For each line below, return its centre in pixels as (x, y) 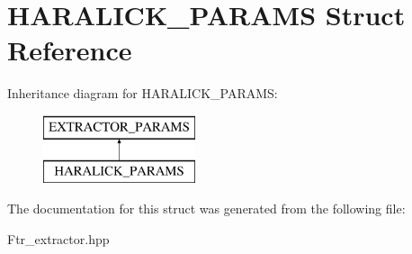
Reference (70, 50)
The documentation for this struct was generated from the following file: (206, 209)
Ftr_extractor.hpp (58, 238)
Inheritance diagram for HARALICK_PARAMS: (143, 93)
